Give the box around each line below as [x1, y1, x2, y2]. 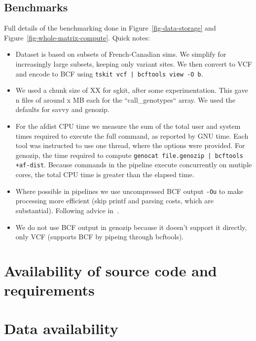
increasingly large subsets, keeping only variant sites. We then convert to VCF [15, 58, 252, 69]
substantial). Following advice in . [15, 205, 119, 215]
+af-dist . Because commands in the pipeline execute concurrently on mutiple [15, 159, 252, 170]
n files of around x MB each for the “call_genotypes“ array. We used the [15, 94, 235, 105]
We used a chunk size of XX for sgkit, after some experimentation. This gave [15, 85, 248, 95]
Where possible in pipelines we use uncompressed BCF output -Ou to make [15, 186, 243, 196]
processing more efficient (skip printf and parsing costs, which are [15, 195, 214, 206]
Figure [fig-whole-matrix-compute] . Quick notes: [4, 32, 150, 42]
